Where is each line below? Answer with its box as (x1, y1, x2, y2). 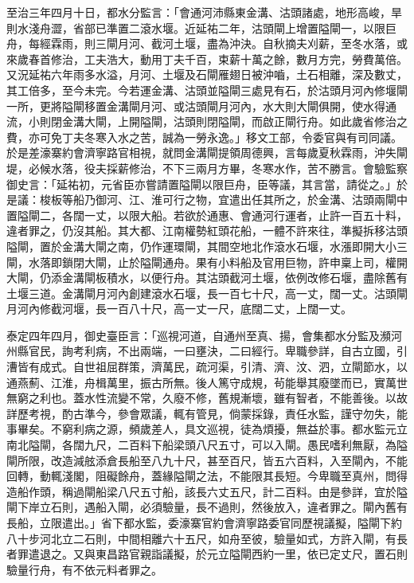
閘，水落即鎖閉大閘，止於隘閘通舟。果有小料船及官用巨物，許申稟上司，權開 (6, 253, 408, 270)
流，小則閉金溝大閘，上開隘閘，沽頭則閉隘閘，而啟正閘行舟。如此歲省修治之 (6, 113, 408, 130)
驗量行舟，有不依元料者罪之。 (6, 561, 162, 577)
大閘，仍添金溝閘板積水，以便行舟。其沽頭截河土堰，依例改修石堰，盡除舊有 (6, 269, 408, 286)
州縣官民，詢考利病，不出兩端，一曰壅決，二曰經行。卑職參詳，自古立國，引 (6, 342, 408, 359)
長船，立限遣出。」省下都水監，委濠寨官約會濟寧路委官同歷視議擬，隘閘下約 (6, 515, 402, 530)
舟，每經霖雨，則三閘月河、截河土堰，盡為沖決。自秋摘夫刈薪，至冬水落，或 (6, 35, 408, 52)
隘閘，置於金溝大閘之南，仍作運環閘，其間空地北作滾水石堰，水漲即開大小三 (6, 237, 408, 254)
